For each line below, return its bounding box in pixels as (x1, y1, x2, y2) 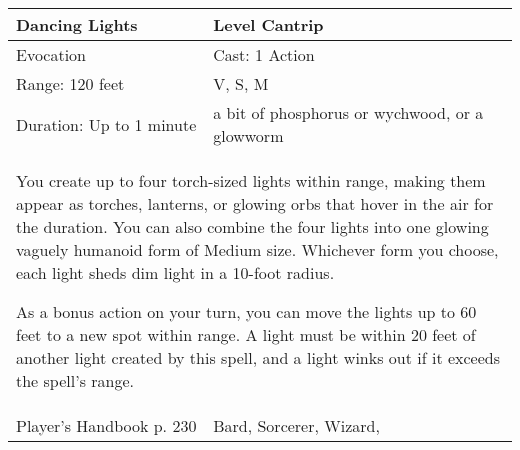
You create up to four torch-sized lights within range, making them (16, 169, 486, 192)
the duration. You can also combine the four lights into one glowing (16, 215, 489, 238)
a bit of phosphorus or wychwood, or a (213, 101, 484, 124)
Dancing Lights (16, 13, 138, 36)
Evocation (16, 43, 87, 66)
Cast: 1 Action (213, 43, 315, 66)
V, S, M (213, 72, 269, 95)
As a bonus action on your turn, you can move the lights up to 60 (16, 300, 477, 323)
